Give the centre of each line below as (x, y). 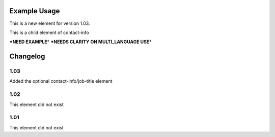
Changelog (27, 57)
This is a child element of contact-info (49, 32)
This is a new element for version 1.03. (50, 23)
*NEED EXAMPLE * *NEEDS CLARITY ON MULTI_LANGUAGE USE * (80, 42)
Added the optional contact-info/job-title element (61, 81)
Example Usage (35, 11)
